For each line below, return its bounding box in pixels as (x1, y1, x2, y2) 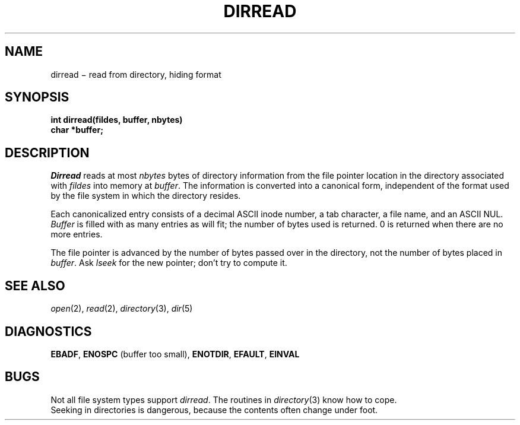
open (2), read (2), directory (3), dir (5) (50, 303, 193, 314)
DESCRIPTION (5, 145, 90, 160)
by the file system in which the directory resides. (50, 191, 241, 201)
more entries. (50, 229, 103, 240)
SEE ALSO (5, 278, 65, 293)
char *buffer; (50, 125, 103, 135)
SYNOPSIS (5, 90, 69, 105)
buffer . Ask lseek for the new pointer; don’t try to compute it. (50, 258, 287, 268)
